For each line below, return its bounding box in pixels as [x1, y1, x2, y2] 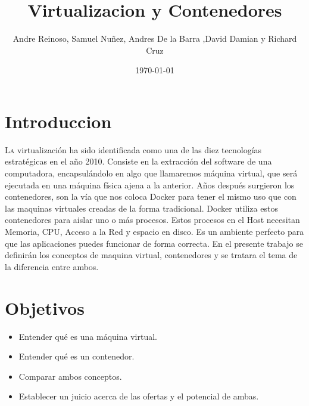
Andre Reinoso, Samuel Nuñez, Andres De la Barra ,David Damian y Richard [13, 32, 297, 45]
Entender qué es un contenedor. [18, 350, 135, 362]
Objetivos [5, 295, 85, 320]
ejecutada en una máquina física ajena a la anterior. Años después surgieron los [5, 178, 295, 191]
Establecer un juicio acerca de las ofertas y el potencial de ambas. [18, 390, 259, 402]
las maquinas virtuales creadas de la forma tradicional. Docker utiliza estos [5, 202, 278, 214]
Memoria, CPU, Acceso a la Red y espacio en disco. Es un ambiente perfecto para [5, 225, 304, 237]
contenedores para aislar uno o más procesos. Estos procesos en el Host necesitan [5, 213, 300, 226]
